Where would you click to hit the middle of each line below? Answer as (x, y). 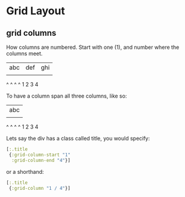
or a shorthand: (25, 171)
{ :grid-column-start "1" (39, 155)
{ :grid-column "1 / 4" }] (39, 188)
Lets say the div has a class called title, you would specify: (78, 138)
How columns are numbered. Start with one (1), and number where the (93, 47)
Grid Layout (36, 11)
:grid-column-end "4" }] (41, 160)
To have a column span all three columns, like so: (67, 96)
